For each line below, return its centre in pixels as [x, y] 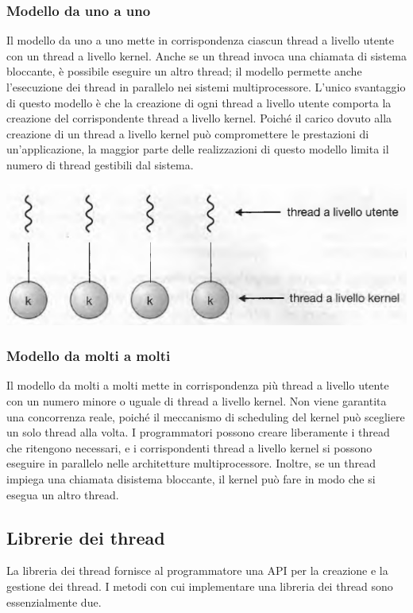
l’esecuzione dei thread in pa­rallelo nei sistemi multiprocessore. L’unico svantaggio [206, 87]
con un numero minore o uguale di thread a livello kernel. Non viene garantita [197, 401]
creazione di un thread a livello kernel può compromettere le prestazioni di [188, 133]
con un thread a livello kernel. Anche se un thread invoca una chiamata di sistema [206, 55]
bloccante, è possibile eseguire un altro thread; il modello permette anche [184, 71]
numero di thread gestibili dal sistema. [100, 164]
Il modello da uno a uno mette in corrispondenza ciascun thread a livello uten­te [200, 40]
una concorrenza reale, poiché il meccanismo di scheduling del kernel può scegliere [206, 416]
